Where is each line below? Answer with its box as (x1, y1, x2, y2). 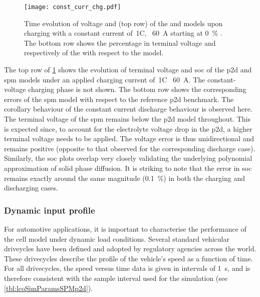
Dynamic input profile (4, 204, 95, 216)
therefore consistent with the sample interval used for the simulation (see (4, 272, 228, 283)
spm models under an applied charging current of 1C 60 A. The (4, 74, 205, 84)
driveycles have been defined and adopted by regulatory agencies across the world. (4, 243, 256, 254)
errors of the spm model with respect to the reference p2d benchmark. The (4, 93, 234, 104)
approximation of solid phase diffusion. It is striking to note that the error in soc (4, 162, 252, 173)
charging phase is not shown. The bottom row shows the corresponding (28, 84, 246, 94)
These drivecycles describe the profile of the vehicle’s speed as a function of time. (4, 253, 253, 263)
